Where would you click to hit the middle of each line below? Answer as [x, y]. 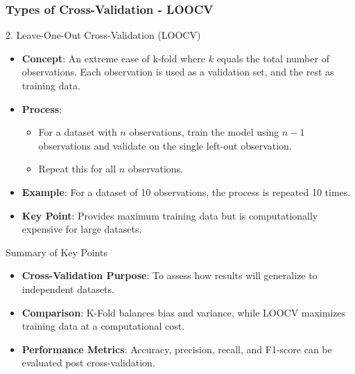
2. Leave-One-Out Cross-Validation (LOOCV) [103, 35]
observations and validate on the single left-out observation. [165, 145]
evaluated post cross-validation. [88, 363]
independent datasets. [68, 288]
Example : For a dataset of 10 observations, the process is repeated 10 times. [186, 192]
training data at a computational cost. [103, 326]
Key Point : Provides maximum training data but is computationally [170, 215]
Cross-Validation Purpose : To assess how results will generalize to [170, 275]
